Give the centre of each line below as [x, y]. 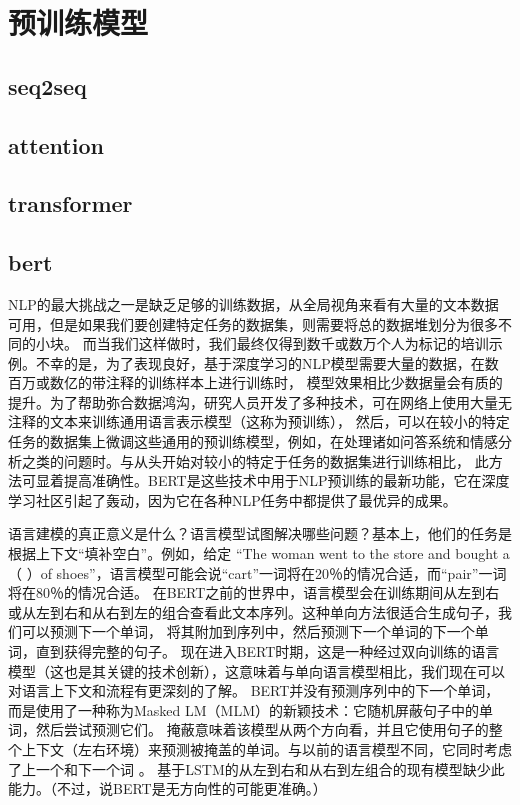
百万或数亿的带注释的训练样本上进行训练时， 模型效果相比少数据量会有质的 [255, 382]
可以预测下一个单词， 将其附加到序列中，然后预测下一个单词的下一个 [248, 631]
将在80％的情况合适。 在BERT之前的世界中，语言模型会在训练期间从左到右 [254, 592]
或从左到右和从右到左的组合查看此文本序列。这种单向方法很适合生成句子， [253, 611]
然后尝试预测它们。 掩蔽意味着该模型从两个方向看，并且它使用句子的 [262, 729]
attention [56, 144]
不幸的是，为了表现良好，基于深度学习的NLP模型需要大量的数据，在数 [267, 362]
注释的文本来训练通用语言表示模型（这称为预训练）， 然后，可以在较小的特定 [259, 421]
